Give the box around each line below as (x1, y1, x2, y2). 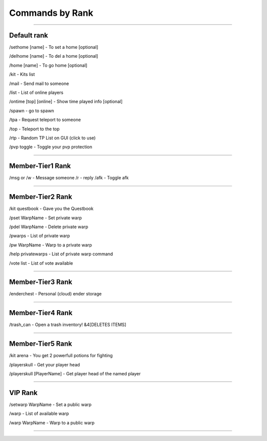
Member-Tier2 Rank (9, 193, 73, 201)
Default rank (9, 31, 48, 40)
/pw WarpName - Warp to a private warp (9, 242, 92, 248)
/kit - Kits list (9, 72, 35, 78)
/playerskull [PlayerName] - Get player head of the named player (9, 371, 141, 377)
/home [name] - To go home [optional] (9, 62, 88, 68)
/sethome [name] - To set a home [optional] (9, 44, 98, 50)
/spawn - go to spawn (9, 108, 54, 114)
